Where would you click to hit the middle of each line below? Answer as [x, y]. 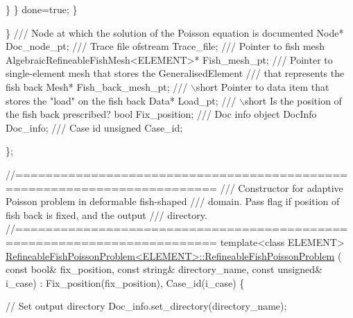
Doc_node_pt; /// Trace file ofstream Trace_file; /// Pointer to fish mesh [165, 46]
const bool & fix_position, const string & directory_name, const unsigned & [164, 269]
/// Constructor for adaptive [282, 187]
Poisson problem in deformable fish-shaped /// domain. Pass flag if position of [173, 201]
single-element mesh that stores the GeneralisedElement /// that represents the [175, 73]
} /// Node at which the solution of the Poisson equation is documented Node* [175, 32]
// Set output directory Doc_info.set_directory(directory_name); [146, 306]
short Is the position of [293, 100]
